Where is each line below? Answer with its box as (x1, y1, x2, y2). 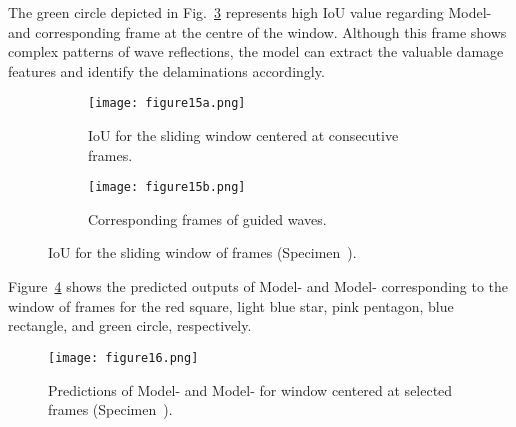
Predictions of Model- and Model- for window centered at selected (48, 379, 453, 400)
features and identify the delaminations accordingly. (8, 60, 325, 81)
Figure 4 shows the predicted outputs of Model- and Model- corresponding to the (8, 276, 509, 297)
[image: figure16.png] (48, 350, 199, 365)
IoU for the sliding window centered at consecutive (88, 125, 399, 146)
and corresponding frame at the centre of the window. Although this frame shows (8, 21, 507, 42)
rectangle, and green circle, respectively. (8, 315, 252, 336)
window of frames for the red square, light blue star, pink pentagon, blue (8, 295, 454, 316)
